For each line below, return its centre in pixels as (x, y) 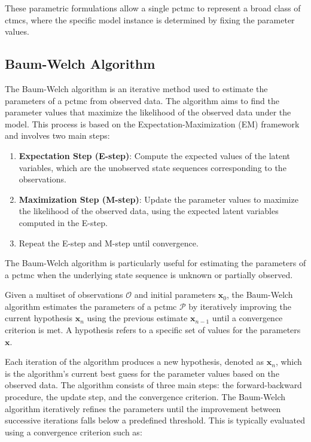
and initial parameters (175, 295)
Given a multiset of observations (64, 295)
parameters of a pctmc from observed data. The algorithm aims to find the (142, 100)
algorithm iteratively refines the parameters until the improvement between (143, 408)
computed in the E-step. (63, 222)
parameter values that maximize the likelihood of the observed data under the (148, 112)
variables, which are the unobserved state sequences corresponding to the (153, 167)
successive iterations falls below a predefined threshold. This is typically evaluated (155, 420)
